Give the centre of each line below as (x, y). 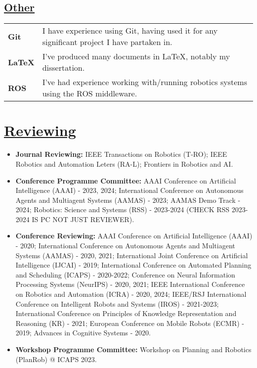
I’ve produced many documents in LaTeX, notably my (136, 56)
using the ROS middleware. (90, 93)
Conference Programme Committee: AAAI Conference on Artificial (126, 180)
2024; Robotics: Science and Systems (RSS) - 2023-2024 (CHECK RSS (123, 209)
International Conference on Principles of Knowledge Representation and (126, 313)
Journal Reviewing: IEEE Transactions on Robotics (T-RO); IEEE (121, 154)
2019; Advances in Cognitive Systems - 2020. (83, 333)
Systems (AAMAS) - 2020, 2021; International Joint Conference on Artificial (132, 255)
